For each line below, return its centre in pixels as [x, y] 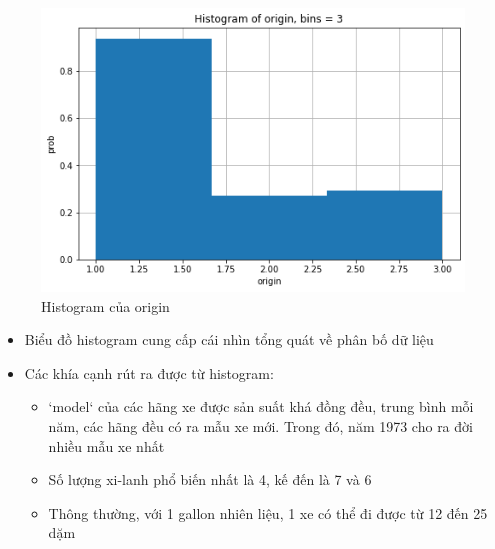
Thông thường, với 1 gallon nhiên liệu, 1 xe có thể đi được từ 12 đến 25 [268, 512]
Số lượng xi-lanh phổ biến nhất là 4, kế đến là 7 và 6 [210, 479]
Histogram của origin [105, 305]
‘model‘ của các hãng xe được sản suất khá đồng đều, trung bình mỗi [261, 406]
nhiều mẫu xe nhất [106, 445]
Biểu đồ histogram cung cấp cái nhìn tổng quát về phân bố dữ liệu [229, 339]
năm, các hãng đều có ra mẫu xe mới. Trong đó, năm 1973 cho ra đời [260, 426]
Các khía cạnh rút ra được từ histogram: [149, 372]
